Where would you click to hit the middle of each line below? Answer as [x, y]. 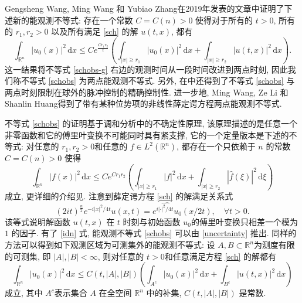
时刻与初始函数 [152, 221]
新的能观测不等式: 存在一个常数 [73, 20]
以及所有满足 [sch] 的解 [95, 31]
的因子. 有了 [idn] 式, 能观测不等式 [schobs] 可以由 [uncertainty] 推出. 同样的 [154, 233]
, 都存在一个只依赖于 [216, 146]
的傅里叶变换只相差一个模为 [244, 221]
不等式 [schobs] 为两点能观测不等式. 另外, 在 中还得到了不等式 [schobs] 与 [158, 81]
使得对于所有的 [224, 20]
